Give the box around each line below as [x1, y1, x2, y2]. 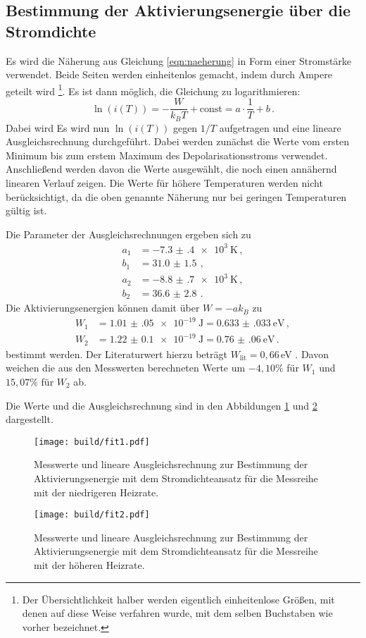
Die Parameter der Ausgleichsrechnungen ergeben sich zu [6, 226, 251, 241]
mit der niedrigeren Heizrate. [34, 484, 159, 499]
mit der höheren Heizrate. [34, 558, 145, 572]
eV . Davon [281, 346, 329, 361]
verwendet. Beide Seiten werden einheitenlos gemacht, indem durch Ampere [6, 67, 332, 82]
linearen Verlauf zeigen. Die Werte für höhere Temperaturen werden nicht [6, 175, 323, 190]
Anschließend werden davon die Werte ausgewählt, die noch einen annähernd [6, 161, 337, 176]
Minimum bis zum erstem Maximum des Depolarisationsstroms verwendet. [6, 147, 328, 162]
